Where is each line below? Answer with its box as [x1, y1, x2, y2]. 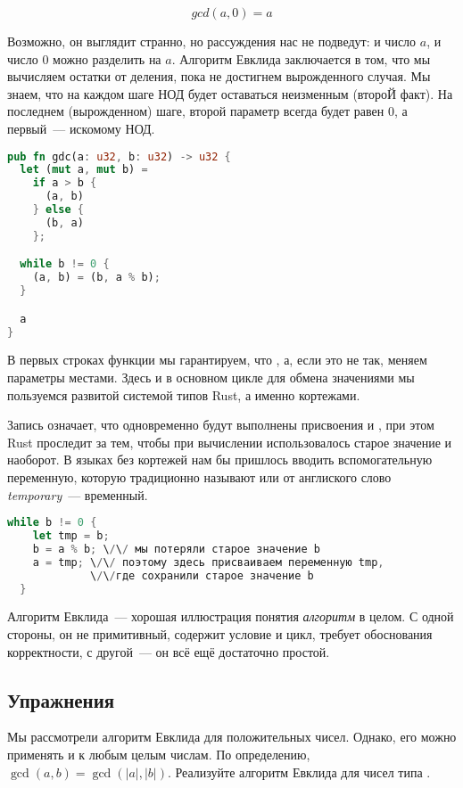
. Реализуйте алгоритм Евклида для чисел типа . [167, 762, 431, 781]
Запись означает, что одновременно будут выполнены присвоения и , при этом [7, 415, 434, 434]
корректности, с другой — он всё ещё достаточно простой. [7, 642, 330, 661]
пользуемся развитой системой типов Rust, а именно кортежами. [7, 385, 360, 404]
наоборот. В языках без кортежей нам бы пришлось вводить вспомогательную [7, 450, 433, 469]
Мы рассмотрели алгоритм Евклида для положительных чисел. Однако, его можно [7, 727, 457, 746]
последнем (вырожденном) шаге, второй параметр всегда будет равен [7, 102, 384, 120]
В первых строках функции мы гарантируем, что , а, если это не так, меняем [7, 350, 427, 369]
